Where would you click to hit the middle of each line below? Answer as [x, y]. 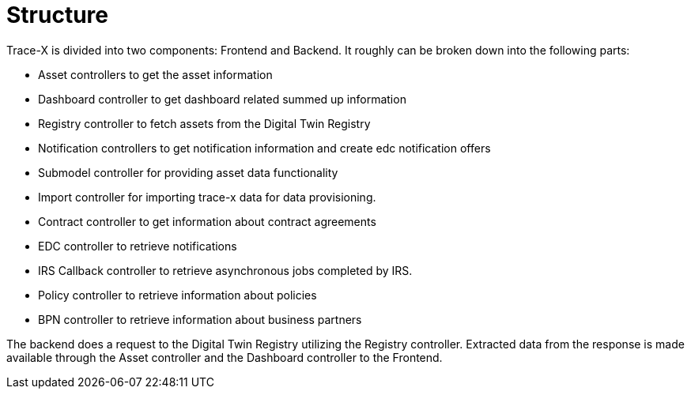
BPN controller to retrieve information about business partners [200, 319]
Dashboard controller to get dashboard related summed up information [222, 99]
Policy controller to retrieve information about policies [177, 295]
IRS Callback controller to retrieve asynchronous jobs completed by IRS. [225, 270]
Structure [57, 15]
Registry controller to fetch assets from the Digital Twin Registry [204, 123]
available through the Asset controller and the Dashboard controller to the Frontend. [225, 357]
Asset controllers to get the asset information [155, 74]
